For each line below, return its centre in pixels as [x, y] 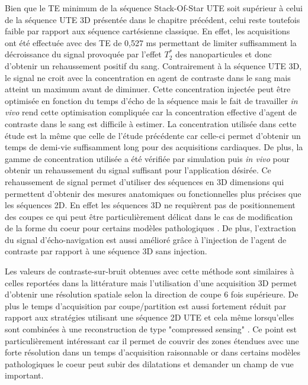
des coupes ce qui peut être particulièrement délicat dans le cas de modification [149, 216]
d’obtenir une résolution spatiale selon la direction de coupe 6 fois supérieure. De [152, 294]
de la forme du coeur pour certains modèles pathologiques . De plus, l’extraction [150, 228]
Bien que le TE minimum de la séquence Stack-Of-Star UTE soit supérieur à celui [154, 8]
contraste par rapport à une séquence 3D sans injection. [106, 251]
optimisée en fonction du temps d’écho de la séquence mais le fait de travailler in [151, 100]
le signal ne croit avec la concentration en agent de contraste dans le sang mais [148, 77]
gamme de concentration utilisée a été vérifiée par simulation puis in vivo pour [147, 158]
